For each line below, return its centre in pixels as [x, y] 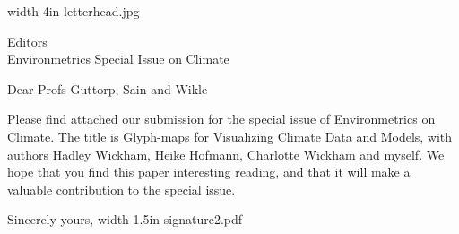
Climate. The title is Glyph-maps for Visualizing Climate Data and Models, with [230, 136]
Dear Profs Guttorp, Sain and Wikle [108, 88]
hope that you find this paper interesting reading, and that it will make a [209, 172]
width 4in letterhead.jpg [74, 11]
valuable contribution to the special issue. [121, 189]
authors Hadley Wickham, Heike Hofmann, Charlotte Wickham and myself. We [226, 154]
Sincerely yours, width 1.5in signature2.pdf [125, 219]
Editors [27, 41]
